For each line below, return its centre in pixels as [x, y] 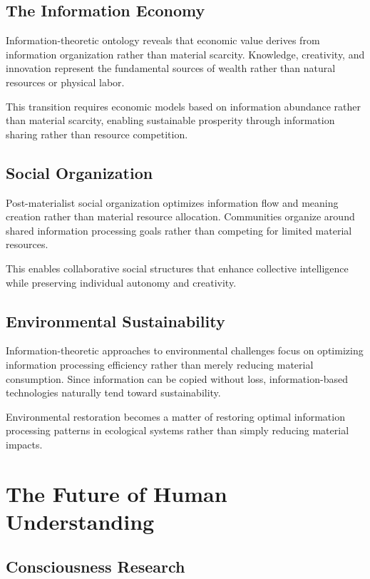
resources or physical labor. [65, 82]
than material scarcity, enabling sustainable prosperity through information [170, 120]
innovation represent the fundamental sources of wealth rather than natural [171, 68]
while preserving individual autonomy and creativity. [121, 282]
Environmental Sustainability [115, 321]
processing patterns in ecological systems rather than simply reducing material [178, 430]
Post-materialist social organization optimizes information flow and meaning [172, 202]
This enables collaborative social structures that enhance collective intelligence [177, 268]
